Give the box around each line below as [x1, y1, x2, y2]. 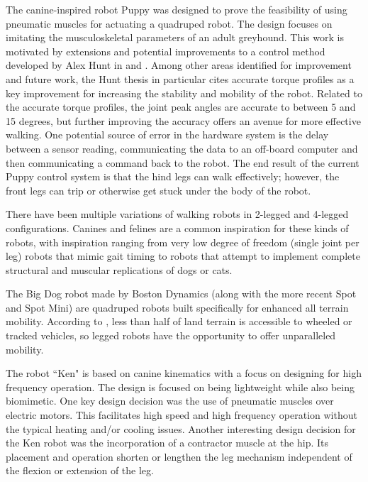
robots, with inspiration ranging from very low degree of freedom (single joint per [6, 234, 359, 249]
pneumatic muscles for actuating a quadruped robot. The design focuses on [6, 16, 333, 31]
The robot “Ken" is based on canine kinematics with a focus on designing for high [6, 366, 362, 380]
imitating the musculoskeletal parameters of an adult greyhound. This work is [6, 30, 344, 45]
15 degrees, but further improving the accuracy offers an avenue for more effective [6, 113, 361, 128]
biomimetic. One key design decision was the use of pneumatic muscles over [6, 393, 334, 408]
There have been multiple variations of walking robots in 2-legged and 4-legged [6, 207, 349, 221]
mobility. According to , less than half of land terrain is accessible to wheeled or [6, 314, 352, 329]
